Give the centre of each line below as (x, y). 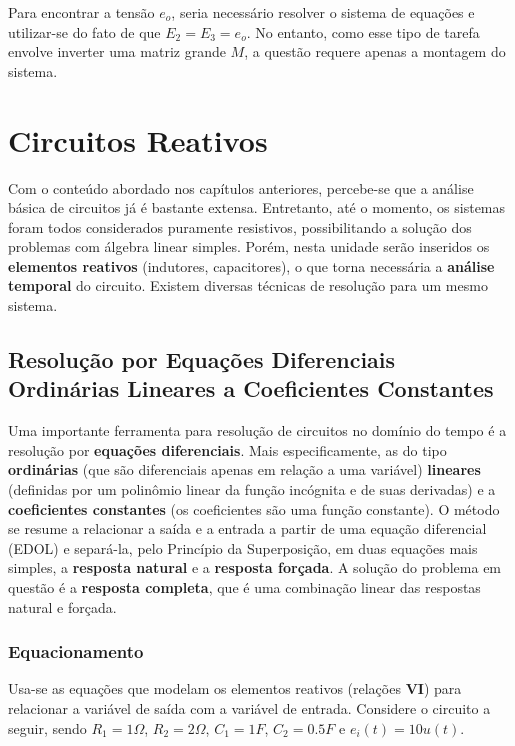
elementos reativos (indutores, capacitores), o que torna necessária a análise (251, 265)
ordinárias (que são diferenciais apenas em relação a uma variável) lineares (244, 469)
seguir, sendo (47, 727)
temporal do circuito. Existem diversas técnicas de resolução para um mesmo (248, 285)
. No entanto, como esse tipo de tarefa (363, 31)
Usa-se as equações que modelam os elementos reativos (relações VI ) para (235, 688)
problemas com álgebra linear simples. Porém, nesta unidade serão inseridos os (249, 246)
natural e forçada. (62, 606)
